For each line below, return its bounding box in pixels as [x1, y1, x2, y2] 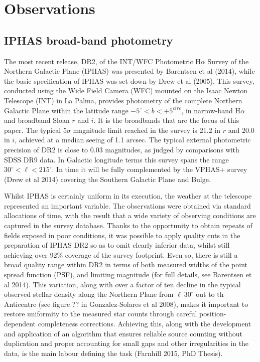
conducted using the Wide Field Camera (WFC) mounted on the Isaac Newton [4, 85, 248, 96]
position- [199, 308, 226, 319]
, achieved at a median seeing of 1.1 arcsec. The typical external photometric [15, 134, 251, 145]
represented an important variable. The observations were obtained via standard [4, 200, 251, 211]
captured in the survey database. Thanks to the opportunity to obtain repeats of [4, 220, 252, 231]
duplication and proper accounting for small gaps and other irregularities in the [4, 338, 249, 348]
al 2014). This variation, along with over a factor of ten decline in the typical [4, 279, 241, 289]
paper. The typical [4, 124, 61, 135]
